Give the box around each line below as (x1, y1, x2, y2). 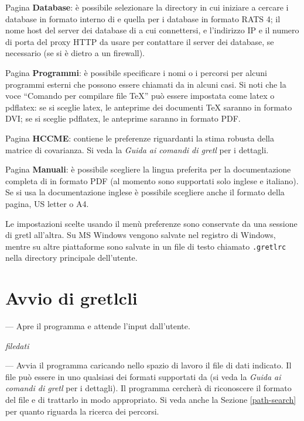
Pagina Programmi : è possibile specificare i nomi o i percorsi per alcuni (5, 66, 267, 78)
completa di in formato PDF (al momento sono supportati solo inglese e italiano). (5, 174, 299, 187)
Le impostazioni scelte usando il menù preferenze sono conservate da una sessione (5, 217, 298, 229)
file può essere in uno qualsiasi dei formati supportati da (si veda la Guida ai (5, 370, 281, 382)
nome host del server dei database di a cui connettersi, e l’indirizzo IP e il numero (5, 24, 299, 36)
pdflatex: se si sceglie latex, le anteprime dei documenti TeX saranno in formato (5, 101, 292, 113)
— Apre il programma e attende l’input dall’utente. (5, 320, 190, 332)
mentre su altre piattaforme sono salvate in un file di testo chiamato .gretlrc (5, 240, 286, 252)
